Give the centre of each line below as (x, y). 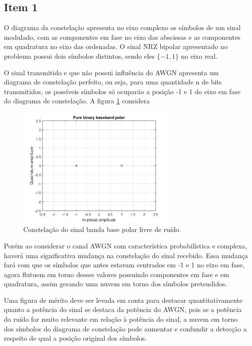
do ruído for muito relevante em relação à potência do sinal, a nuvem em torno (121, 319)
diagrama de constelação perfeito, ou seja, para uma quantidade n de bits (113, 82)
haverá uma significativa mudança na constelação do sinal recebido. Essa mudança (126, 255)
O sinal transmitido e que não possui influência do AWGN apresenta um (111, 72)
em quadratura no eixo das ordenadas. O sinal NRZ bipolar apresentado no (116, 46)
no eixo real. (199, 56)
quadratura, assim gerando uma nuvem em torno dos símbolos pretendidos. (116, 284)
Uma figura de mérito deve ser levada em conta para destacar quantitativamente (123, 300)
